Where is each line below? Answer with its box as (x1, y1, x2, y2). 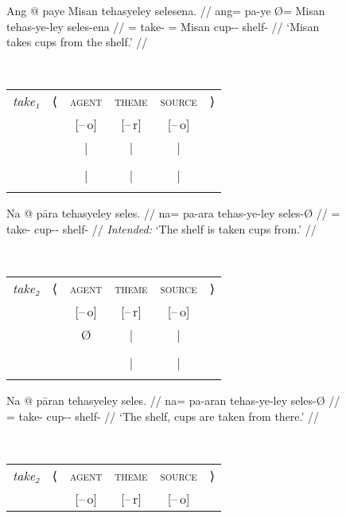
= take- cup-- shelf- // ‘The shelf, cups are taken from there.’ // (6, 407, 320, 424)
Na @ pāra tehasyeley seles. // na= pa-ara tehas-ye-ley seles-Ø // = (6, 205, 340, 222)
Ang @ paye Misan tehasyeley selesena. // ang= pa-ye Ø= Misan (6, 2, 325, 18)
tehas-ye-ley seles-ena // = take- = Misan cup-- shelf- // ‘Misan (6, 18, 320, 34)
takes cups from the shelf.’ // (6, 33, 148, 50)
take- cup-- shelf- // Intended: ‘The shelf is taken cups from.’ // (6, 220, 317, 237)
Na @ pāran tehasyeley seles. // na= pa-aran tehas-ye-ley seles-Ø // (6, 392, 340, 409)
